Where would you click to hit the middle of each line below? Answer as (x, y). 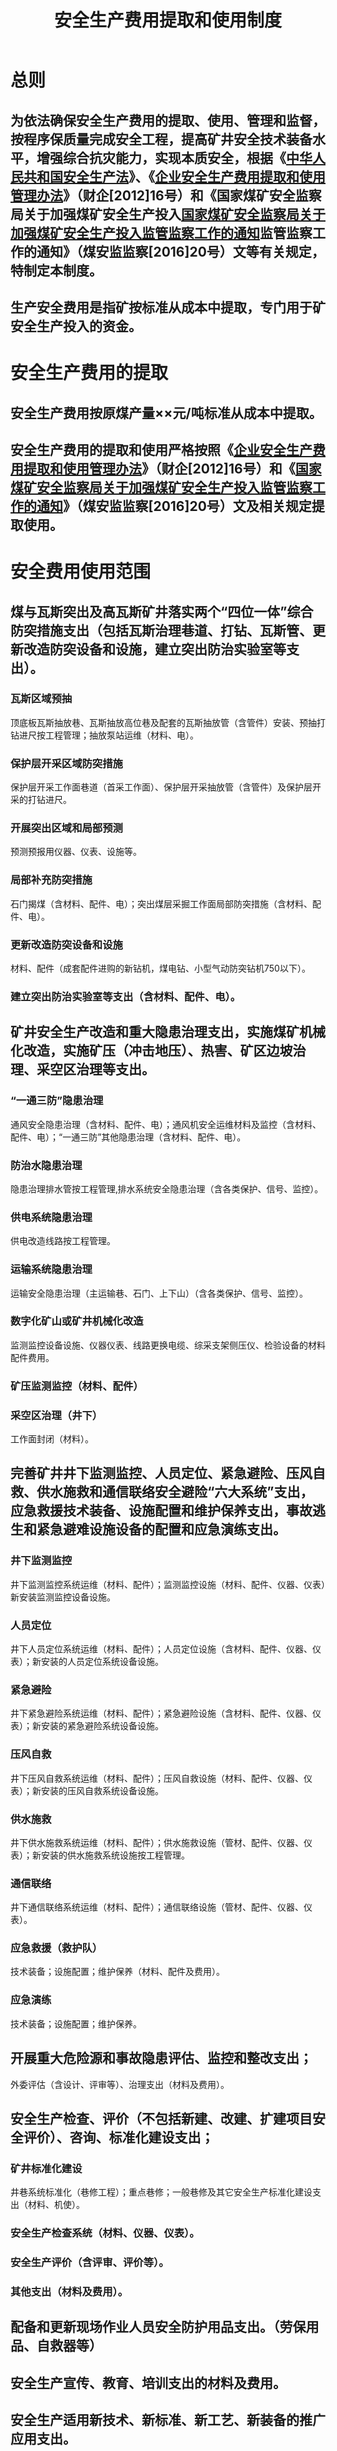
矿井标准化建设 (46, 2168)
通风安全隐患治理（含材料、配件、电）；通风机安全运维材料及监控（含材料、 (166, 1124)
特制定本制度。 (56, 270)
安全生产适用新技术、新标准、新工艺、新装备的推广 (168, 2420)
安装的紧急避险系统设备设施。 (102, 1726)
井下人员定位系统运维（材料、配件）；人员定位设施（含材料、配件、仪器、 (161, 1649)
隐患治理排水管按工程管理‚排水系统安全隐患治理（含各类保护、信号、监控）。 (167, 1188)
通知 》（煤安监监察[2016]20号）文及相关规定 (174, 506)
